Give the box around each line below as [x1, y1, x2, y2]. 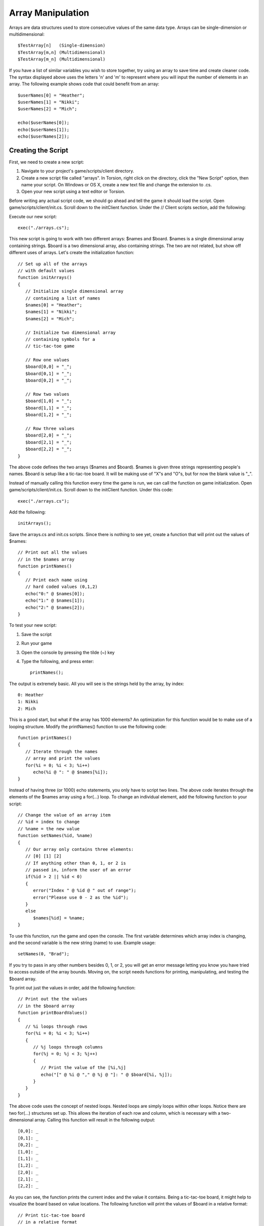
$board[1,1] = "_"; [25, 405, 72, 410]
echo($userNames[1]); [18, 127, 69, 132]
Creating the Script [9, 146, 68, 154]
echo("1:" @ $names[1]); [25, 598, 85, 603]
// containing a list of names [25, 295, 100, 301]
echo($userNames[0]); [18, 120, 69, 126]
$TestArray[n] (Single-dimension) [18, 43, 106, 49]
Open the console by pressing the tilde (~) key [21, 649, 115, 655]
